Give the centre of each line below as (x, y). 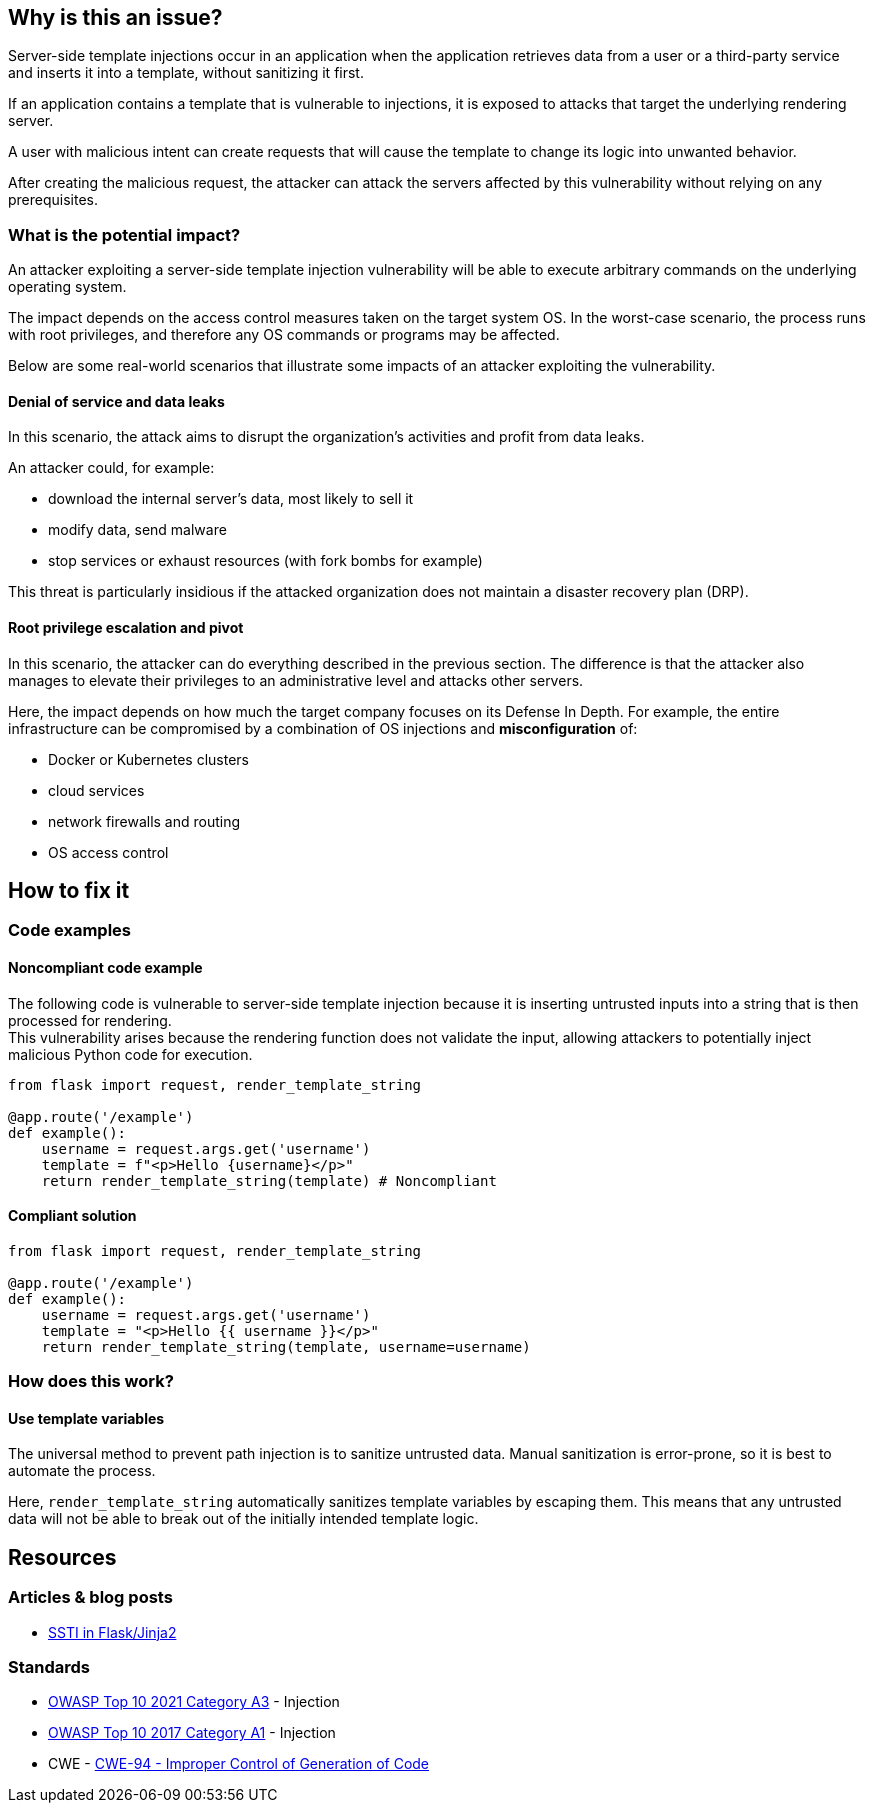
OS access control (108, 852)
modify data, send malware (137, 530)
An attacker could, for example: (111, 468)
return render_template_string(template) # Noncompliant (269, 1180)
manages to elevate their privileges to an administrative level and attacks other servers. (296, 680)
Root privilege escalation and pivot (126, 627)
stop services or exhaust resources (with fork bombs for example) (265, 561)
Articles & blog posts (90, 1597)
